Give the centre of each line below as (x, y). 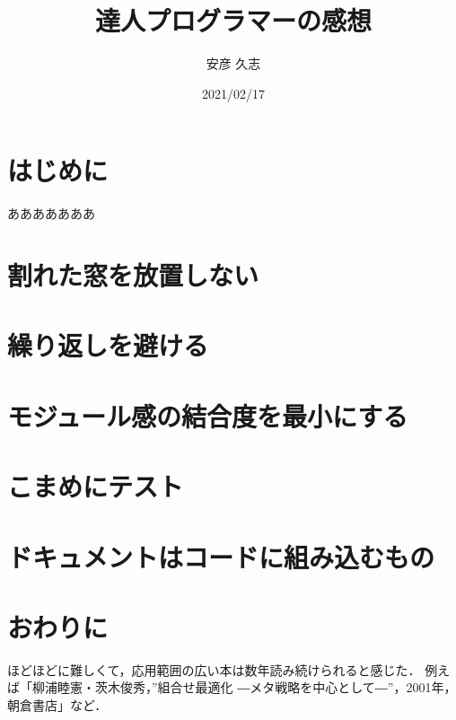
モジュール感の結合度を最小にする (208, 415)
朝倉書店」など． (57, 705)
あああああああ (51, 213)
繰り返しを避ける (108, 345)
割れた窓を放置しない (133, 275)
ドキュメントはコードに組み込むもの (221, 556)
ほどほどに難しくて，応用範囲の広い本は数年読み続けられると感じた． (214, 669)
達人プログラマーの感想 (233, 20)
